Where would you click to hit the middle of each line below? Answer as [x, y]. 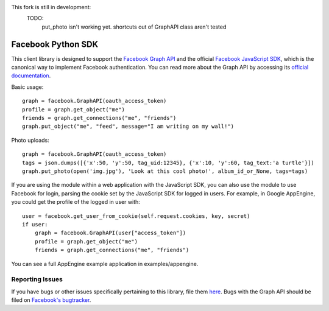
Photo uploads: [30, 140]
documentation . [31, 75]
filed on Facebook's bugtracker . [51, 300]
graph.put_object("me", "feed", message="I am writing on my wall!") [128, 127]
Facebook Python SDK [55, 44]
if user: [35, 224]
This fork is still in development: [51, 7]
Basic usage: [27, 87]
